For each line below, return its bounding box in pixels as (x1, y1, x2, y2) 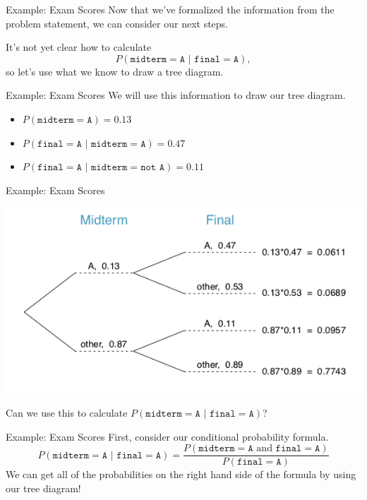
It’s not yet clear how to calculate (6, 40, 152, 54)
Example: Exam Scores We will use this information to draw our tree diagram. (6, 88, 346, 102)
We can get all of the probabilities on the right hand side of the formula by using (6, 467, 356, 482)
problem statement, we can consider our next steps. (6, 16, 228, 30)
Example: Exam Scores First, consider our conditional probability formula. (6, 429, 329, 444)
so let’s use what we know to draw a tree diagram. (6, 64, 224, 78)
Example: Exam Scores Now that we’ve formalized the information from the (6, 2, 335, 16)
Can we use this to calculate (6, 405, 128, 420)
